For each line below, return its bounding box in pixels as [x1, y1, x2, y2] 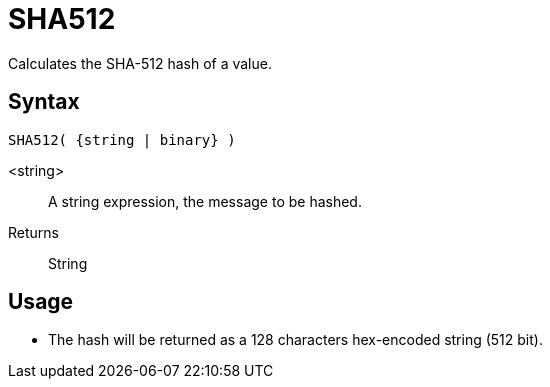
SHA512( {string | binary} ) [8, 131, 236, 148]
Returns [8, 223, 59, 241]
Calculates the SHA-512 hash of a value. [8, 54, 272, 72]
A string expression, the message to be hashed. [48, 192, 362, 210]
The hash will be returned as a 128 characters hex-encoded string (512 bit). [48, 331, 543, 349]
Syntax [8, 89, 80, 115]
